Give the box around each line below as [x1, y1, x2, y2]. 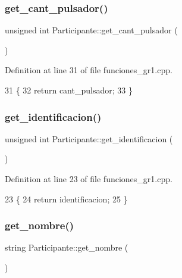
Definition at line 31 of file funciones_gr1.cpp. [5, 64, 172, 76]
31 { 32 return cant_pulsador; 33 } [5, 84, 133, 96]
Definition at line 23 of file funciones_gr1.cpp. [5, 173, 172, 185]
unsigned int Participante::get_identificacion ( [5, 132, 173, 145]
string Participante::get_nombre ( [5, 241, 128, 254]
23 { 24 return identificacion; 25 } [5, 192, 128, 205]
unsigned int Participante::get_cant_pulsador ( [5, 24, 178, 36]
